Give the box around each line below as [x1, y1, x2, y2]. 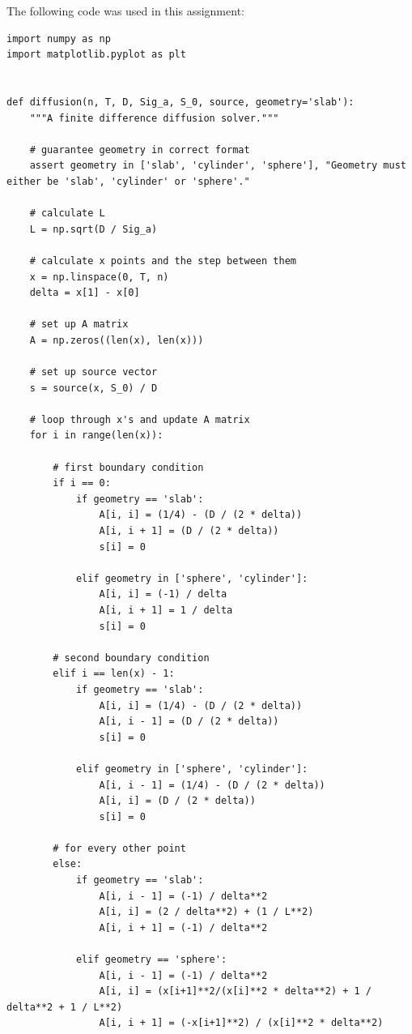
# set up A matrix [29, 318, 129, 331]
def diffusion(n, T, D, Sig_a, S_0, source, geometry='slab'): [6, 96, 355, 108]
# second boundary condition [53, 652, 210, 664]
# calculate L [29, 207, 105, 220]
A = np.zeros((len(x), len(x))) [29, 334, 204, 346]
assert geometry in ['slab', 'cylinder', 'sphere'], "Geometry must [29, 160, 406, 172]
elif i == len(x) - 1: [53, 668, 175, 680]
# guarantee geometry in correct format [29, 143, 250, 156]
